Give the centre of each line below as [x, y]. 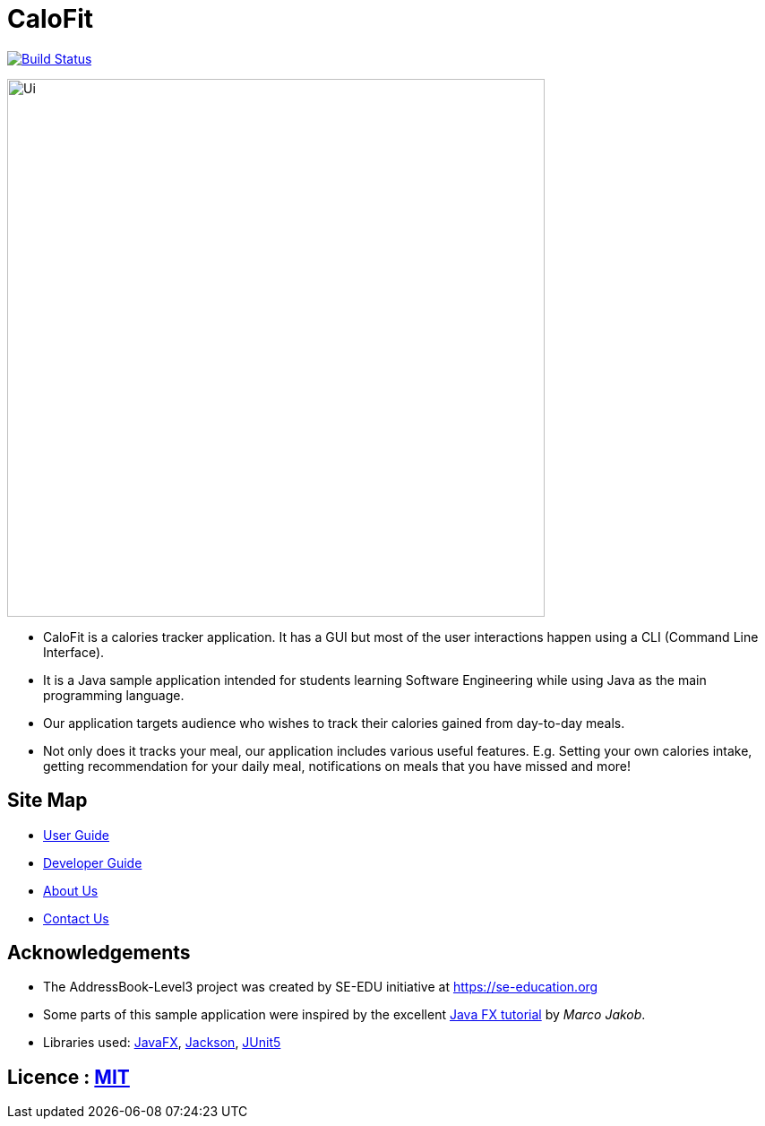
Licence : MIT [69, 1077]
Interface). [74, 652]
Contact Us [76, 918]
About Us [71, 890]
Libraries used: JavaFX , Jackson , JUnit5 [162, 1043]
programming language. [114, 695]
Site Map [47, 801]
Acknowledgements [99, 953]
